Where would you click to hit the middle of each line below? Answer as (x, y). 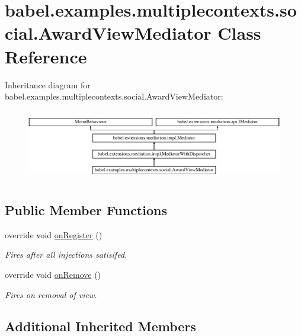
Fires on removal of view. (51, 294)
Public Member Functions (86, 209)
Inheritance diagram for (48, 84)
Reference (46, 56)
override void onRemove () (53, 274)
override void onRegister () (54, 234)
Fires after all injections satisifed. (66, 255)
